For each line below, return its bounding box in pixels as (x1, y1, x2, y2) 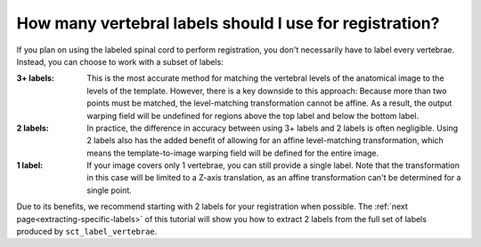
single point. (86, 185, 133, 195)
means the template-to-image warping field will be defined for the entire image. (86, 147, 379, 158)
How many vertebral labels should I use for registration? (16, 13, 440, 33)
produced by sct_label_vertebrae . (16, 227, 158, 237)
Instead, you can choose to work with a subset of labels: (16, 56, 224, 67)
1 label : (16, 160, 44, 171)
